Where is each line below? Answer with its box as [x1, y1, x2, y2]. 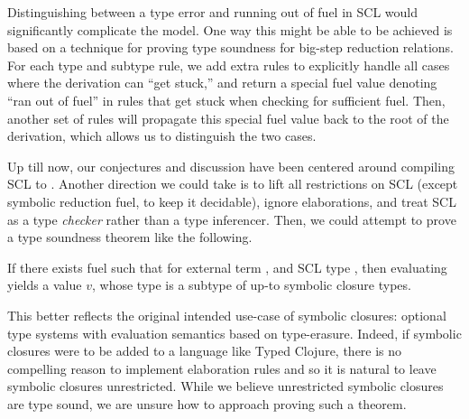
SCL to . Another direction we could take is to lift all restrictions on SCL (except [7, 174, 458, 193]
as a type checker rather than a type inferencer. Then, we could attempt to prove [7, 209, 456, 228]
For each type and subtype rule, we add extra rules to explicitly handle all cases [7, 55, 450, 74]
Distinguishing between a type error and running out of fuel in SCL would [7, 3, 418, 21]
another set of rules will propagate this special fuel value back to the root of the [7, 108, 449, 127]
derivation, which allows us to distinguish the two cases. [7, 126, 317, 145]
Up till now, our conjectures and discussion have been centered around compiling [7, 156, 455, 175]
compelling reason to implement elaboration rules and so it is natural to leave [7, 358, 437, 377]
